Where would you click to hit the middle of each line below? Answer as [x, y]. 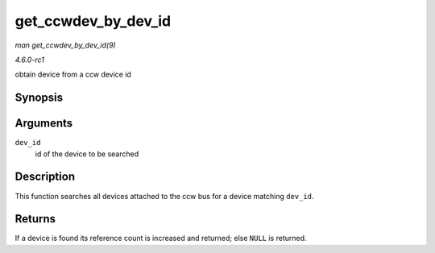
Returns [35, 219]
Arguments [44, 124]
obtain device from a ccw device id [73, 75]
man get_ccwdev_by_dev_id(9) [65, 45]
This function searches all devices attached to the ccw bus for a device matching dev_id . [164, 196]
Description [45, 177]
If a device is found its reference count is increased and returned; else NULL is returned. [161, 238]
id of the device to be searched [87, 154]
